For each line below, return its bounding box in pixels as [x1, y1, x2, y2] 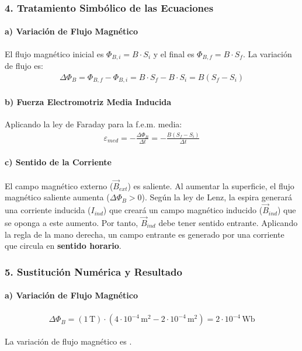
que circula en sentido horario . [5, 239, 122, 252]
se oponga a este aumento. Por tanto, [5, 216, 138, 228]
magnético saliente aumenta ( [5, 191, 110, 203]
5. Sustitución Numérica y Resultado [5, 264, 182, 279]
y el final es [153, 47, 195, 60]
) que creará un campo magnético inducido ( [103, 204, 263, 216]
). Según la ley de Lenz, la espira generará [141, 191, 293, 203]
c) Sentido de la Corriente [5, 156, 112, 168]
